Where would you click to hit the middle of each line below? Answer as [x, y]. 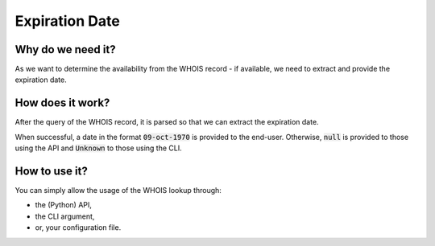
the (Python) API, [64, 205]
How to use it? [51, 171]
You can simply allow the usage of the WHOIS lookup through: [118, 191]
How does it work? [62, 103]
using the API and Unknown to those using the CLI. [98, 148]
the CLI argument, [65, 216]
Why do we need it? [65, 49]
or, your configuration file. [78, 228]
